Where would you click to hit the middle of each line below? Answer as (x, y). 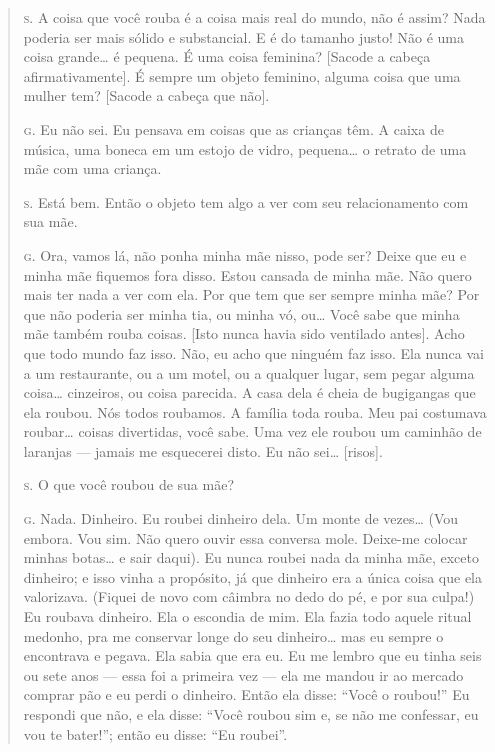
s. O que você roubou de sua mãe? (129, 484)
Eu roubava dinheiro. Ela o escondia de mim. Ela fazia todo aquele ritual (247, 616)
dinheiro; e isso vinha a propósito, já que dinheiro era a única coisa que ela (253, 576)
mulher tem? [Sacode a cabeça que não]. (146, 95)
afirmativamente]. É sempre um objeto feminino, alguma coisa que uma (242, 75)
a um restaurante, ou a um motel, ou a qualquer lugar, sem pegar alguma (249, 372)
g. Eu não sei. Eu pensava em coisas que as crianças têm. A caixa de (233, 128)
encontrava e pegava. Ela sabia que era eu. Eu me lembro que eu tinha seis (252, 655)
